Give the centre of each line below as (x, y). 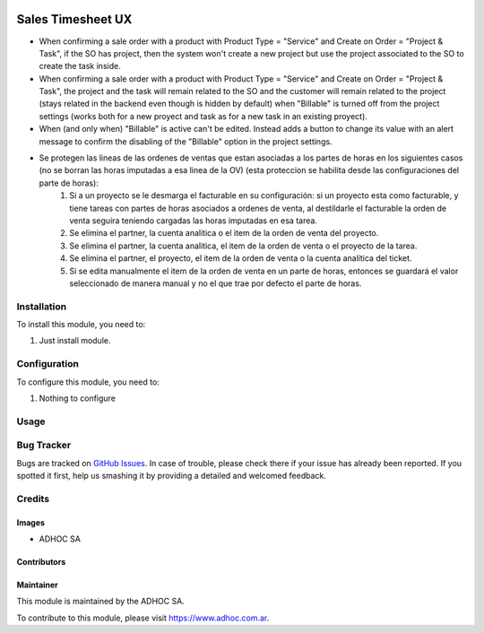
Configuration (48, 364)
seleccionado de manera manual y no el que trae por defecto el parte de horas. (216, 283)
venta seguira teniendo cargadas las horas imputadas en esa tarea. (194, 221)
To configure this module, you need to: (88, 382)
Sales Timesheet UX (74, 19)
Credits (33, 499)
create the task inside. (80, 66)
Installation (42, 307)
